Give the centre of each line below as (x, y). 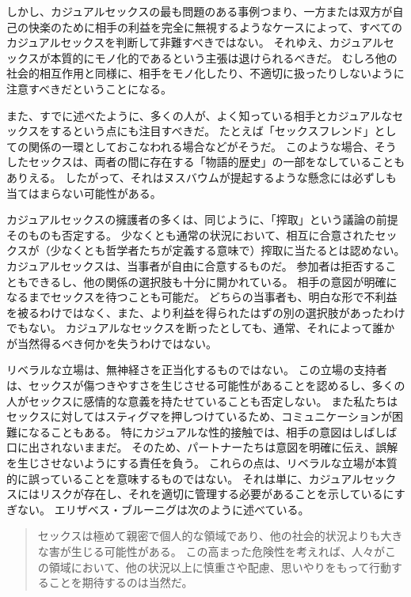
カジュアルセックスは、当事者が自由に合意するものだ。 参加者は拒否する (196, 265)
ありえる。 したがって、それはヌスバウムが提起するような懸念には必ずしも (202, 177)
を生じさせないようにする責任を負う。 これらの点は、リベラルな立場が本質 (202, 463)
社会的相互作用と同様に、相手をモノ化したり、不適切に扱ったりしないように (205, 73)
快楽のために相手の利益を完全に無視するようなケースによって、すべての (215, 26)
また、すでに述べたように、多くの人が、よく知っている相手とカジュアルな (200, 115)
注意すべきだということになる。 (89, 88)
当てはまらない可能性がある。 (84, 193)
